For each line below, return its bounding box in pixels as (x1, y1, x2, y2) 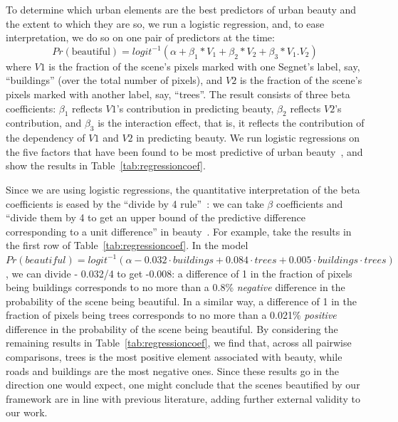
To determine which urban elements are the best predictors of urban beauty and (6, 2, 357, 16)
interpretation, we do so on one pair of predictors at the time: (6, 30, 275, 45)
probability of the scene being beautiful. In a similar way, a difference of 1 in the (6, 293, 357, 308)
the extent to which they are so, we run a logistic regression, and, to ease (6, 16, 325, 31)
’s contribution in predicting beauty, (116, 100, 274, 115)
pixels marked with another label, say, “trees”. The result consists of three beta (6, 86, 350, 101)
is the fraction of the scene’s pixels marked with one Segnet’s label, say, (48, 58, 360, 73)
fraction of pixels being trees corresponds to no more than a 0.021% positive (6, 307, 337, 322)
